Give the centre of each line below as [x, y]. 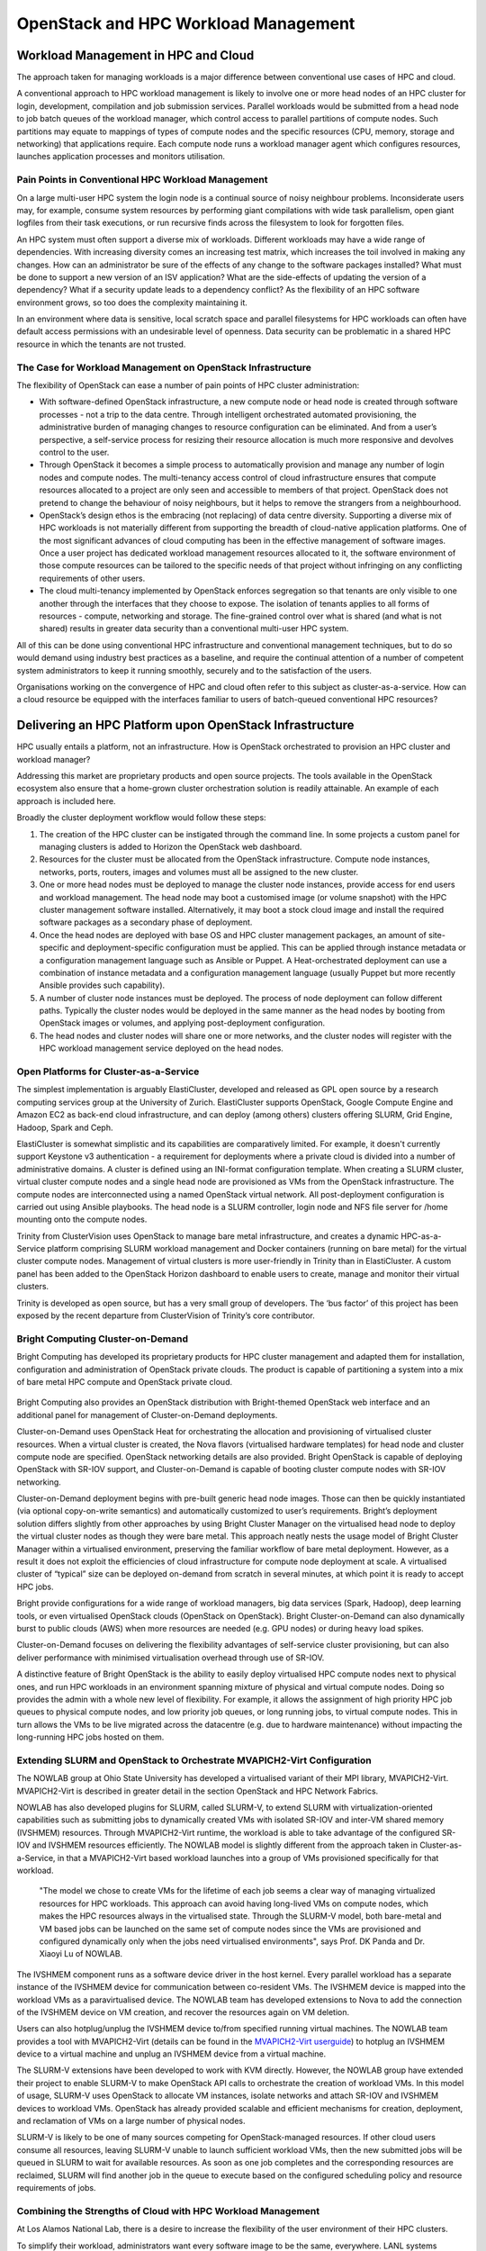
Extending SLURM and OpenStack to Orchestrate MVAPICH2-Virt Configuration [194, 1760]
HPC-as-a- [421, 1236]
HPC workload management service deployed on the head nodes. [161, 1048]
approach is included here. [66, 800]
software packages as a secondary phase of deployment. [146, 922]
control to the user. [74, 452]
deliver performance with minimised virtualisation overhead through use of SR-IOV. [171, 1658]
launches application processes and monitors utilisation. [121, 157]
